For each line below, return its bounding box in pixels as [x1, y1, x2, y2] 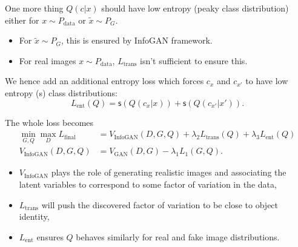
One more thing [5, 2, 64, 14]
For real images [19, 54, 76, 67]
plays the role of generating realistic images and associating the [51, 166, 286, 179]
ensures [36, 230, 64, 243]
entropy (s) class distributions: [5, 86, 118, 99]
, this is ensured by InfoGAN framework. [61, 34, 213, 47]
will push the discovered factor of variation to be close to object [41, 198, 279, 211]
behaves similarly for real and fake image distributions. [76, 230, 280, 243]
